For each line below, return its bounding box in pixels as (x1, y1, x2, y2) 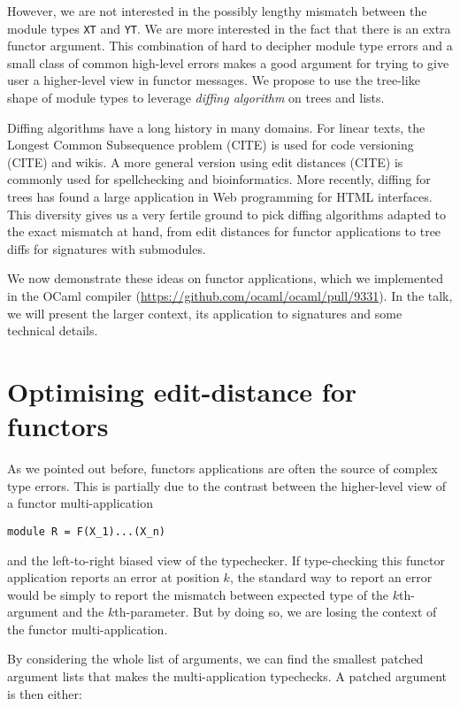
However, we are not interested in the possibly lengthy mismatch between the (7, 2, 427, 19)
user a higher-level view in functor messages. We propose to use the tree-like (7, 71, 420, 89)
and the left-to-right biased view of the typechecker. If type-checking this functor (7, 550, 445, 569)
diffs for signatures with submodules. (7, 239, 206, 257)
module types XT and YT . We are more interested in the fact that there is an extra (7, 19, 451, 37)
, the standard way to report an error (229, 568, 433, 587)
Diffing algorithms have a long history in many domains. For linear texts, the (7, 118, 425, 136)
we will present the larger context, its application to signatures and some (7, 303, 402, 322)
